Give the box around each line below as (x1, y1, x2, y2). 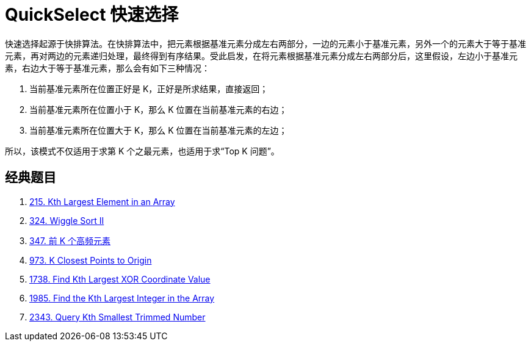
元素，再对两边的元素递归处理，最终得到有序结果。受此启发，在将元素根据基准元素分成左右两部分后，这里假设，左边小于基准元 (5, 50, 518, 61)
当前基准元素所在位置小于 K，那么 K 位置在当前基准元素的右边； (29, 104, 287, 115)
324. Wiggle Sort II (29, 215, 104, 226)
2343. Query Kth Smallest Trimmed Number (29, 311, 206, 322)
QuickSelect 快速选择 (5, 4, 179, 25)
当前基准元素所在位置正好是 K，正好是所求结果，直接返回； (29, 83, 269, 94)
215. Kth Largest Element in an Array (29, 196, 175, 207)
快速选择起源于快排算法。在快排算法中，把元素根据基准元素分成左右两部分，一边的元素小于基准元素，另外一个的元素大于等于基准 (5, 38, 526, 49)
